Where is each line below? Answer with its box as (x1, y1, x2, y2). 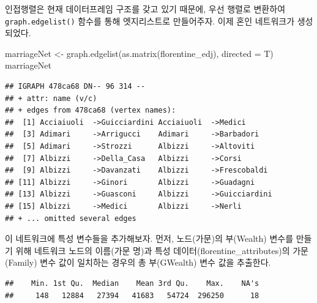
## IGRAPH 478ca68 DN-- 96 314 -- (5, 82, 146, 91)
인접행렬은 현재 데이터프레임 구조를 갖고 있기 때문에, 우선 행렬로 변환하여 (5, 2, 286, 15)
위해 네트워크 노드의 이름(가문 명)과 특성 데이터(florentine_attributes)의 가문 (15, 244, 308, 256)
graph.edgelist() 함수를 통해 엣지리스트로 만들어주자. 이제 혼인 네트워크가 (5, 14, 295, 27)
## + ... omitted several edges (5, 214, 136, 223)
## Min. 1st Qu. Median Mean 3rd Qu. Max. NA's (5, 279, 259, 288)
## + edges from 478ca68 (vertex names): (5, 106, 176, 115)
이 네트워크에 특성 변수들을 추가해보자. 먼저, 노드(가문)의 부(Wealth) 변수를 (5, 232, 294, 245)
